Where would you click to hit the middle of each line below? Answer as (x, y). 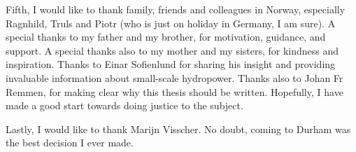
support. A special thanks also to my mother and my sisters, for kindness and (172, 50)
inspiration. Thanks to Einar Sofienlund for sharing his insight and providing (171, 64)
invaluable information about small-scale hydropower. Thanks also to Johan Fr (175, 77)
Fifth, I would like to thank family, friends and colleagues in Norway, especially (176, 9)
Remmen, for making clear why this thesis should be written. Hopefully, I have (175, 91)
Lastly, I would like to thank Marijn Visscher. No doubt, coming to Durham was (178, 129)
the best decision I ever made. (70, 143)
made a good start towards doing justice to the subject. (124, 105)
